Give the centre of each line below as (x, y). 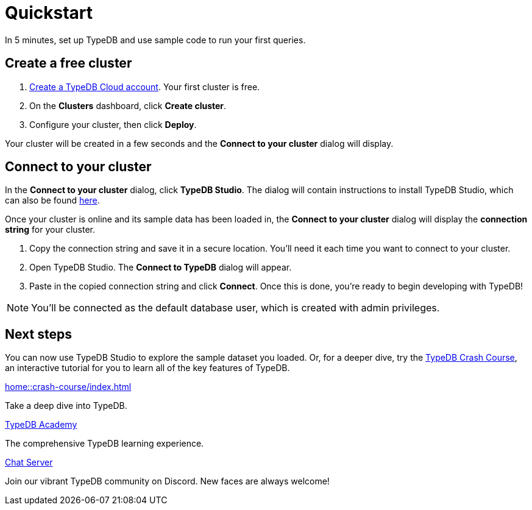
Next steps (38, 334)
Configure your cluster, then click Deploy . (113, 124)
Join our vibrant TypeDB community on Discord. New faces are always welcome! (167, 481)
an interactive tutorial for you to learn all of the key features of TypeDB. (147, 368)
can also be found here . (52, 200)
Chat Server (29, 462)
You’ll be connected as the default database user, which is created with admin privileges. (236, 308)
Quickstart (49, 13)
